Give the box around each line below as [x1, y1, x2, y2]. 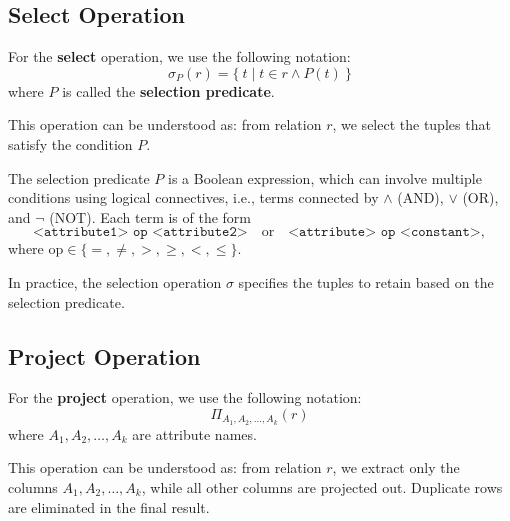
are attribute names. [132, 423, 257, 444]
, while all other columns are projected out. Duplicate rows [141, 476, 503, 497]
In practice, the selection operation [8, 271, 222, 292]
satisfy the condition [8, 133, 133, 154]
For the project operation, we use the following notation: [8, 387, 362, 408]
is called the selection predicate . [62, 80, 275, 101]
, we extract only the [332, 457, 460, 478]
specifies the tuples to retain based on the [238, 271, 494, 292]
